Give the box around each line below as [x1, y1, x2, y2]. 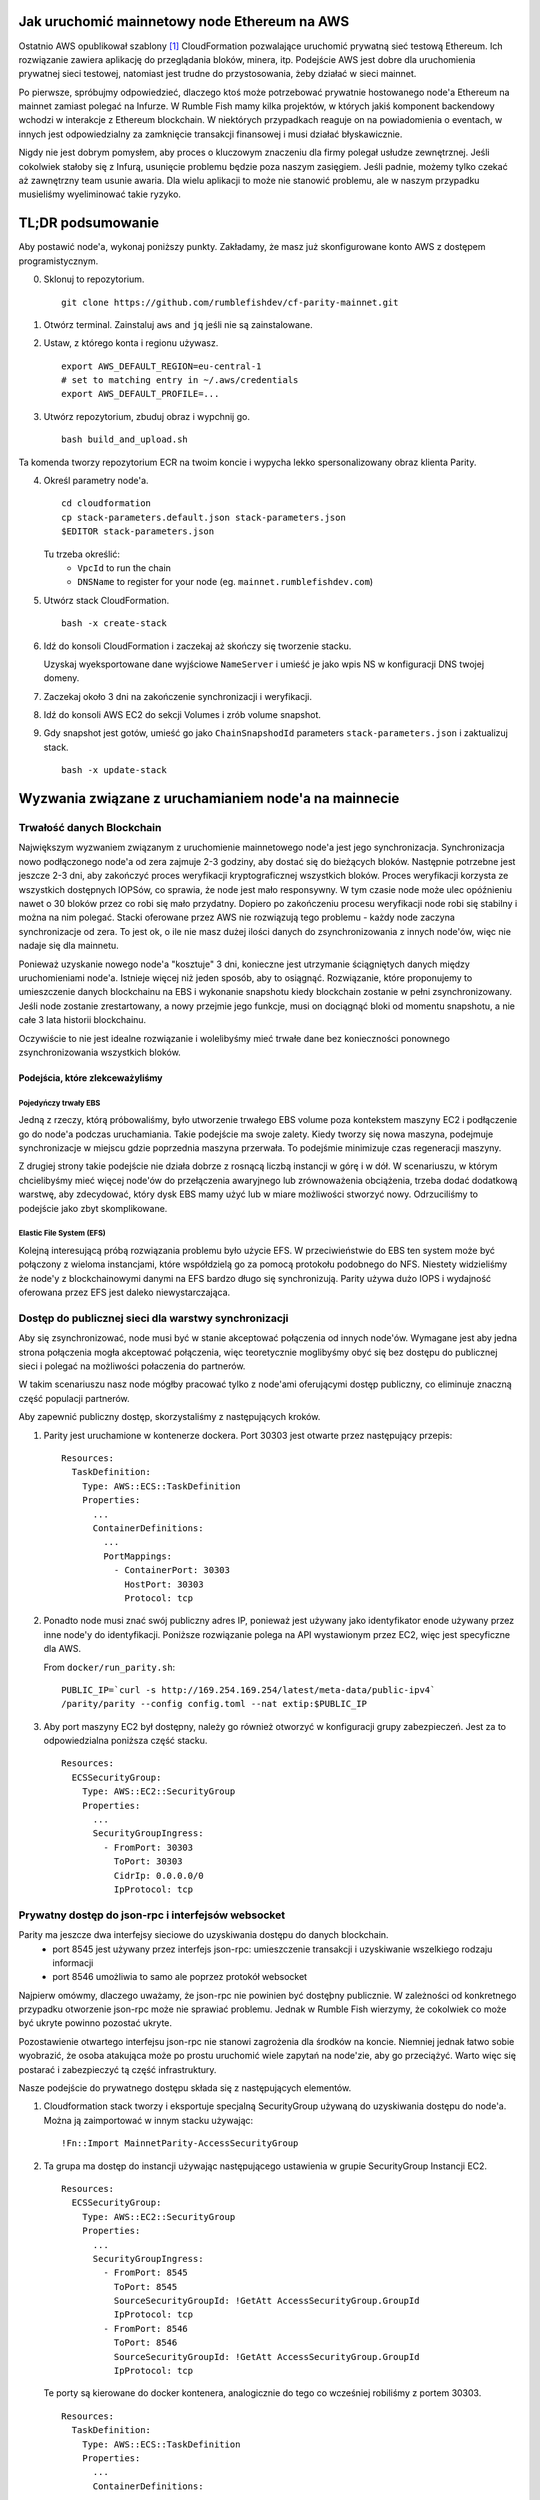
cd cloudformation [61, 498, 152, 509]
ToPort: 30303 [113, 1856, 183, 1867]
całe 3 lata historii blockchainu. [18, 1014, 147, 1026]
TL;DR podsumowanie [18, 215, 160, 232]
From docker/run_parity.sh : [43, 1661, 176, 1673]
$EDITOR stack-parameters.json [61, 526, 215, 537]
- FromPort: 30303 [103, 1841, 194, 1853]
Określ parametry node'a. [43, 475, 149, 487]
